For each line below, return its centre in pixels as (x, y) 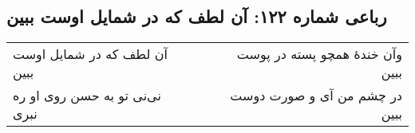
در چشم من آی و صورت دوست (316, 96)
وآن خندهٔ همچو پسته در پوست (319, 54)
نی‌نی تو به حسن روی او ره (87, 96)
